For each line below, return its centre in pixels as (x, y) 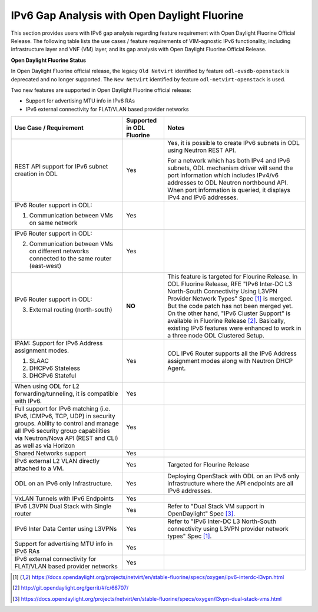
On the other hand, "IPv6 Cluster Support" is (229, 313)
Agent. (176, 368)
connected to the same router (70, 259)
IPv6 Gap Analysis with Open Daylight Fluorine (127, 15)
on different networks (59, 252)
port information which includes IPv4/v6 (223, 176)
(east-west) (45, 266)
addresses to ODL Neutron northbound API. (228, 183)
